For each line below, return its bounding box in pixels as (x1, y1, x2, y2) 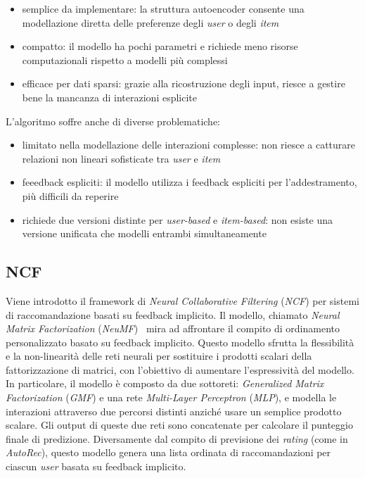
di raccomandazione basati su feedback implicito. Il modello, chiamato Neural (6, 307, 340, 322)
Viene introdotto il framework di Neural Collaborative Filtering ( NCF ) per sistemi (6, 293, 359, 308)
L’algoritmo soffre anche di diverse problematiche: (6, 113, 220, 128)
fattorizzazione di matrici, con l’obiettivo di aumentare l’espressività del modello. (6, 362, 354, 377)
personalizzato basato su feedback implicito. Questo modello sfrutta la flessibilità (6, 334, 354, 349)
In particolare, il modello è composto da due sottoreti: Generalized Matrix (6, 376, 324, 391)
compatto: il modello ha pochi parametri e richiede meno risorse (22, 39, 298, 54)
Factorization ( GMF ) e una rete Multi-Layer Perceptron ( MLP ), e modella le (6, 390, 337, 405)
